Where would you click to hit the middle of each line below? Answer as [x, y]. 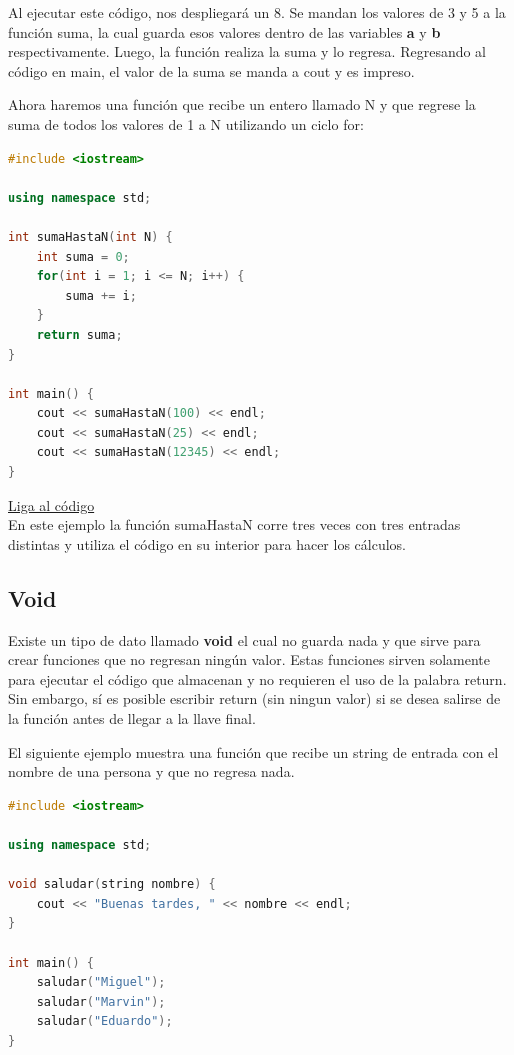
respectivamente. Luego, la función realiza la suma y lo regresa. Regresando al [247, 51]
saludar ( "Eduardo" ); [104, 1021]
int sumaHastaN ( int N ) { [90, 236]
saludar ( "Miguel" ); [101, 982]
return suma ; [79, 334]
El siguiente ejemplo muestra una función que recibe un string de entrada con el [253, 751]
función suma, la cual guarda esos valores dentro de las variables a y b [224, 31]
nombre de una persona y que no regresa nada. [151, 771]
